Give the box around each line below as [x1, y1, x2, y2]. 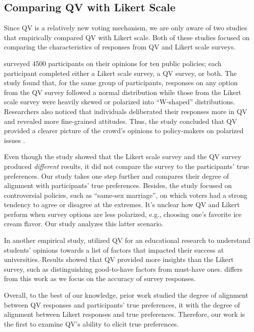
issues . [4, 135, 25, 145]
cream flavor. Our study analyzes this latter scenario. [4, 218, 164, 229]
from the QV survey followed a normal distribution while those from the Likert [4, 87, 242, 97]
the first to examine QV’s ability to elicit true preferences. [4, 318, 179, 329]
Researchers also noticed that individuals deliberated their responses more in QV [4, 106, 248, 116]
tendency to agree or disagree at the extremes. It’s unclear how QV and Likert [4, 199, 240, 210]
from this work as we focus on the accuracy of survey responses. [4, 273, 196, 284]
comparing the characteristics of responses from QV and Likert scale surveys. [4, 42, 236, 52]
